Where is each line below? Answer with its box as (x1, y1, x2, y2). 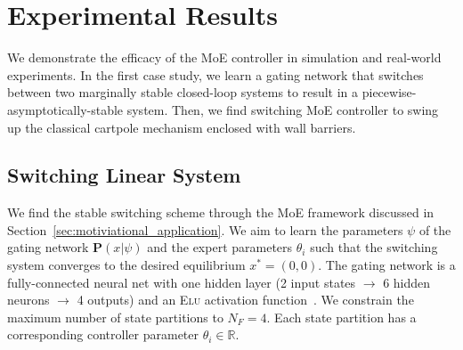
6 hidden (383, 273, 431, 291)
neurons (7, 290, 50, 309)
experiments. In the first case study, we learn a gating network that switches (7, 65, 424, 84)
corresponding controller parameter (7, 325, 199, 344)
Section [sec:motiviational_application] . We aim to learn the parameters (7, 220, 403, 239)
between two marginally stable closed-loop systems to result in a (7, 83, 359, 102)
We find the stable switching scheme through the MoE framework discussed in (7, 203, 435, 222)
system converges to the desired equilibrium (7, 256, 246, 274)
